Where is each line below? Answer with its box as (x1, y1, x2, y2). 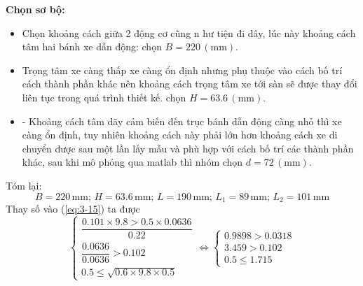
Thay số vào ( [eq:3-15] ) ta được (6, 201, 140, 215)
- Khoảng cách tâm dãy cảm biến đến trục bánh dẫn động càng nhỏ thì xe (22, 113, 342, 128)
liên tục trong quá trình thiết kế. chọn (22, 90, 186, 104)
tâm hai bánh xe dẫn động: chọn (22, 39, 162, 54)
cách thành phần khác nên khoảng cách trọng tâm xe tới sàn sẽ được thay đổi (22, 76, 357, 91)
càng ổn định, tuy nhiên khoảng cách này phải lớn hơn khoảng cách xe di (22, 127, 338, 142)
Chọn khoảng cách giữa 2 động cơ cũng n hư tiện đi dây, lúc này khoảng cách (22, 25, 356, 40)
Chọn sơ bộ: (6, 2, 65, 16)
